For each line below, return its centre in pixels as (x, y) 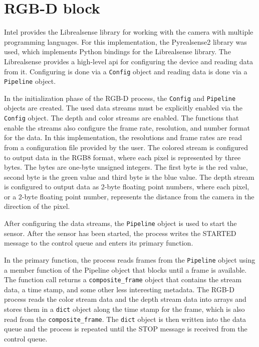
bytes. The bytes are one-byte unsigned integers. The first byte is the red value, (126, 167)
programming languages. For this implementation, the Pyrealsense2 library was (125, 41)
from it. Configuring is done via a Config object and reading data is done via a (126, 71)
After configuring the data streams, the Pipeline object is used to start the (120, 223)
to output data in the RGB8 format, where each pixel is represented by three (122, 157)
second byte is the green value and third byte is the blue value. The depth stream (129, 177)
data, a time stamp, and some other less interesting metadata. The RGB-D (119, 289)
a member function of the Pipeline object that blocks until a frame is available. (125, 269)
